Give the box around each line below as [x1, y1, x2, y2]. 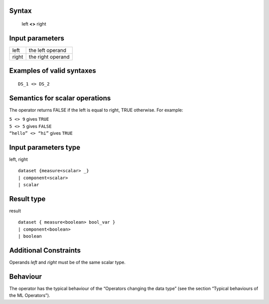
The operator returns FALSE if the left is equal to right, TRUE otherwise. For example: [9, 107, 183, 113]
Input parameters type [9, 143, 81, 152]
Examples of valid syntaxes [9, 66, 97, 75]
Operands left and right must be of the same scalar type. [9, 260, 126, 266]
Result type [9, 195, 46, 203]
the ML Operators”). [9, 293, 50, 299]
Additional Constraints [9, 246, 81, 255]
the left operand [28, 46, 67, 53]
